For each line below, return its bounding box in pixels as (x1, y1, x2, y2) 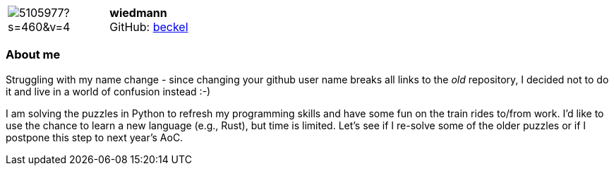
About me (6, 47, 61, 62)
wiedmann (109, 6, 167, 20)
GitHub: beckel (109, 20, 188, 34)
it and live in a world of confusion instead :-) (6, 85, 211, 98)
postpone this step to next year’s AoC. (6, 131, 183, 143)
